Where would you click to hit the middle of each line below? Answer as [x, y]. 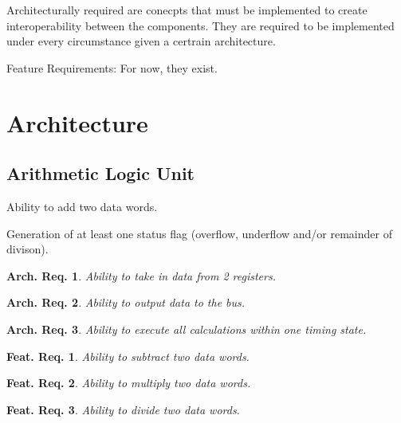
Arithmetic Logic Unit [100, 173]
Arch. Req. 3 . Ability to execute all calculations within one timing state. [187, 329]
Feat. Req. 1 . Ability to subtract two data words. [128, 356]
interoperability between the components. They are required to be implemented [200, 25]
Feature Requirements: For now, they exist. [112, 67]
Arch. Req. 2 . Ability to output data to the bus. [126, 302]
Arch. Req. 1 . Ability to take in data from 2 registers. [141, 275]
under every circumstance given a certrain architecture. [141, 41]
